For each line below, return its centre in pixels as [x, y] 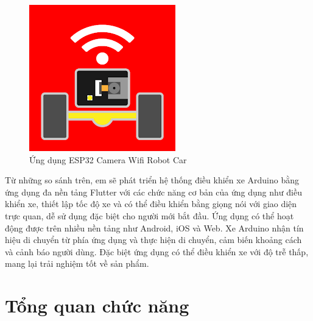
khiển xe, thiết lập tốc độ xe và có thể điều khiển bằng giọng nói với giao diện [151, 204]
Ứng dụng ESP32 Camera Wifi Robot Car [108, 159]
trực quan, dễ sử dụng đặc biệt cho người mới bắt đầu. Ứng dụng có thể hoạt [149, 215]
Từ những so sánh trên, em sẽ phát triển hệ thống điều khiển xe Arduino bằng [152, 180]
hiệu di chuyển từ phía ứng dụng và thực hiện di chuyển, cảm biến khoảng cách [153, 240]
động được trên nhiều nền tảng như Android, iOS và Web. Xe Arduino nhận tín [154, 228]
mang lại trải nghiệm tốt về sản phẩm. [77, 263]
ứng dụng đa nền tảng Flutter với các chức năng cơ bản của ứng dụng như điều [153, 192]
